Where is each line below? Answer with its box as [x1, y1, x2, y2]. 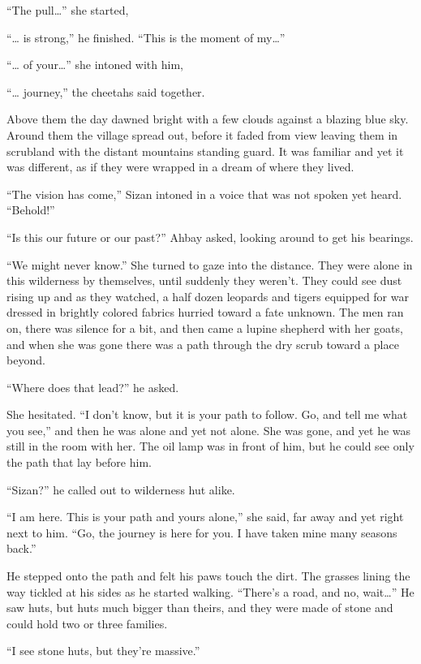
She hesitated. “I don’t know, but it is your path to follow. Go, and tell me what [6, 406, 408, 423]
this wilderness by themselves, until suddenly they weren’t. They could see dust [6, 272, 402, 289]
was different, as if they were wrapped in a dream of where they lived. [6, 158, 354, 175]
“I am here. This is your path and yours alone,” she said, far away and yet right [6, 508, 404, 525]
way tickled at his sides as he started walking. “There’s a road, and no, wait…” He [6, 583, 415, 600]
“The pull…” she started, [6, 2, 129, 18]
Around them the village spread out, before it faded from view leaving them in [6, 126, 398, 143]
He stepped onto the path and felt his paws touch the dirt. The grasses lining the [6, 567, 410, 584]
